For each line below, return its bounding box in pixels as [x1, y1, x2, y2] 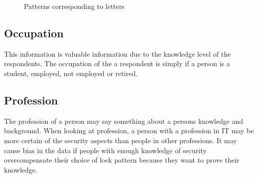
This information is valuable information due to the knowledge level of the [4, 48, 231, 59]
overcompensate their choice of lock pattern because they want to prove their [4, 155, 240, 165]
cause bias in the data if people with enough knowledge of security [4, 145, 207, 155]
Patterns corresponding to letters [24, 1, 125, 11]
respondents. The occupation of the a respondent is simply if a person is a [4, 58, 230, 69]
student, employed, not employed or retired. [4, 68, 138, 78]
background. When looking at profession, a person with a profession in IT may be [4, 125, 254, 136]
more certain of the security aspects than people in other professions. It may [4, 135, 237, 145]
